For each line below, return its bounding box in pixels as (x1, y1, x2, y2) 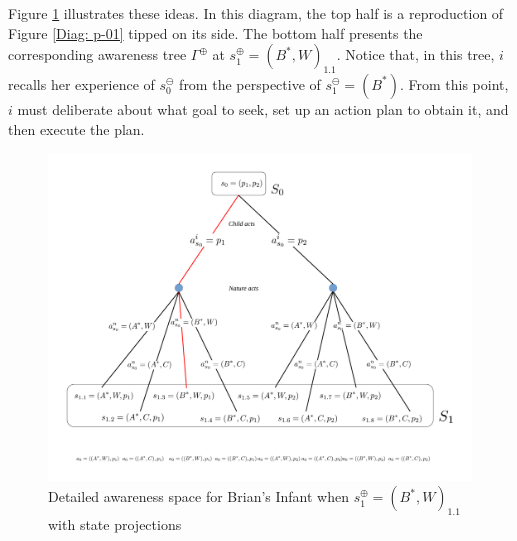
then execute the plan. (8, 118, 145, 139)
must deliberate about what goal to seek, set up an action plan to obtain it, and (17, 98, 509, 119)
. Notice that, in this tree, (336, 44, 495, 65)
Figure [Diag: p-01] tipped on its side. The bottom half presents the (8, 22, 423, 43)
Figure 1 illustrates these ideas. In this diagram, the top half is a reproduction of (8, 3, 504, 23)
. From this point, (399, 73, 509, 94)
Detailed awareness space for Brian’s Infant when (48, 486, 350, 507)
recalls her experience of (8, 73, 155, 94)
